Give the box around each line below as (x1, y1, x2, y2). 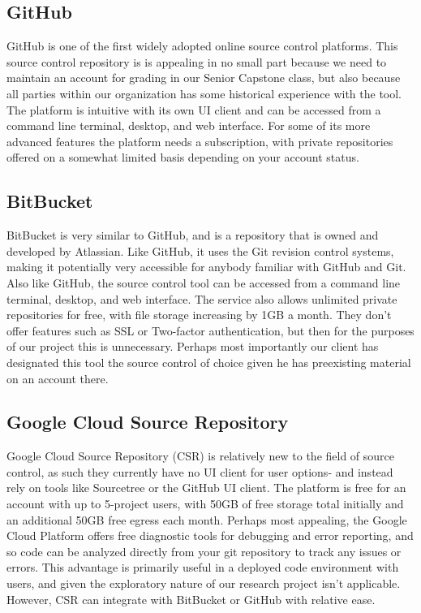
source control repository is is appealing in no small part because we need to (6, 53, 387, 70)
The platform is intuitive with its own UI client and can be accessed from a (6, 101, 381, 118)
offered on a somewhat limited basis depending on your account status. (6, 149, 359, 166)
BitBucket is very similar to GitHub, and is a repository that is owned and (6, 227, 379, 244)
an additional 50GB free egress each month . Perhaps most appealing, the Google (6, 511, 407, 528)
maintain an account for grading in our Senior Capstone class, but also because (6, 69, 401, 86)
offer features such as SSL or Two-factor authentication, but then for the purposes (6, 322, 415, 339)
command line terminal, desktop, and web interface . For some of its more (6, 117, 371, 134)
